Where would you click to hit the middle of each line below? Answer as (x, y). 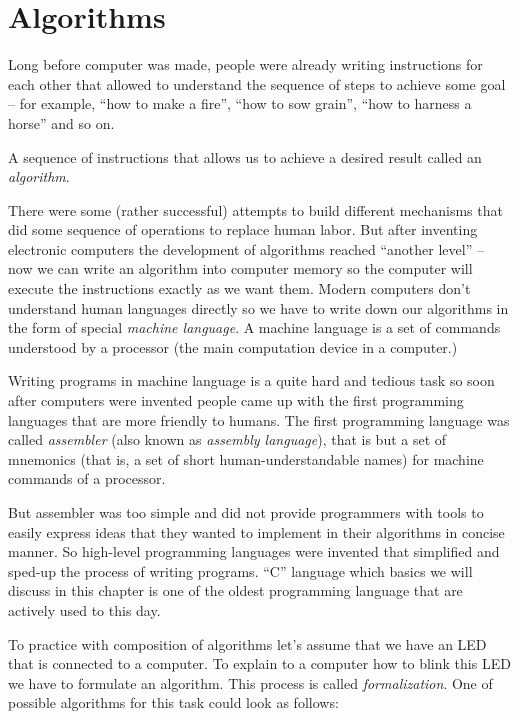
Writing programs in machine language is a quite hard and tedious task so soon (251, 380)
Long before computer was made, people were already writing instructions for (245, 64)
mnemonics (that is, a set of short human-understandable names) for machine (246, 458)
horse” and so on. (61, 122)
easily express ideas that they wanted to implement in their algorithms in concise (256, 531)
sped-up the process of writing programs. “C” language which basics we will (240, 570)
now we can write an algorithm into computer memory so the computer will (240, 268)
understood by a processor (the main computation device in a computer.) (233, 346)
